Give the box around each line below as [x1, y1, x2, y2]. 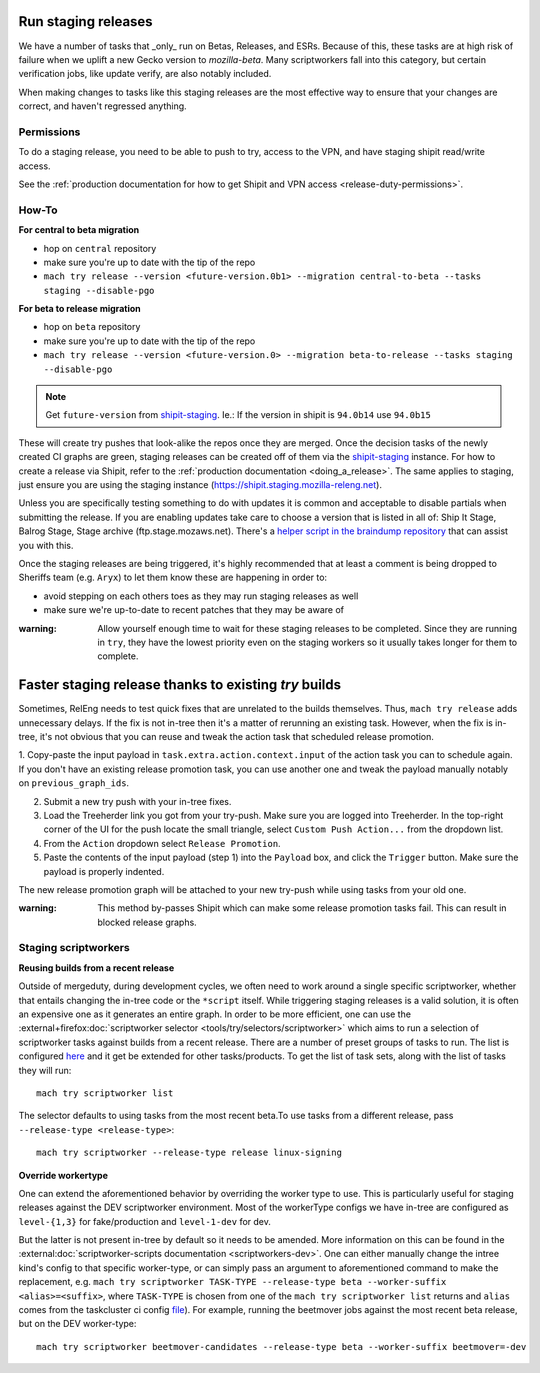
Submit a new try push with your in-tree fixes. [43, 795, 232, 807]
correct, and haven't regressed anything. [18, 100, 187, 112]
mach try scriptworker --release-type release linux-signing [36, 1147, 342, 1159]
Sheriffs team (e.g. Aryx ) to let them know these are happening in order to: [18, 571, 328, 584]
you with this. [18, 539, 74, 551]
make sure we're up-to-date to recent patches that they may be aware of [43, 604, 345, 616]
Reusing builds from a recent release [18, 961, 175, 974]
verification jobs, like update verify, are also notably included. [18, 68, 272, 80]
